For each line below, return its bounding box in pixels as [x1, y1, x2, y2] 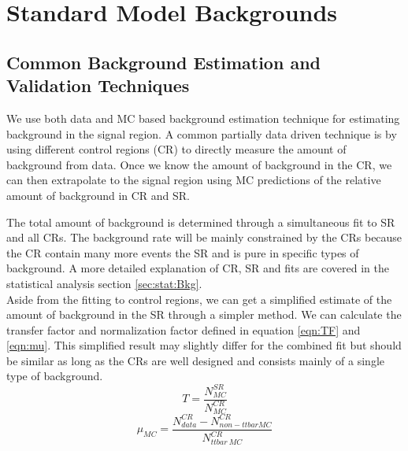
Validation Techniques [6, 73, 190, 98]
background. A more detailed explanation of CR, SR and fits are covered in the [6, 260, 389, 276]
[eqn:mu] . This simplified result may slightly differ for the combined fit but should [6, 337, 402, 353]
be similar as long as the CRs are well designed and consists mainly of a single [6, 352, 385, 368]
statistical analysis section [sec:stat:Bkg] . [6, 275, 202, 291]
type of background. [6, 368, 103, 384]
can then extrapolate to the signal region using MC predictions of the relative [6, 172, 381, 188]
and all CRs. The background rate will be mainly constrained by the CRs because [6, 229, 402, 246]
